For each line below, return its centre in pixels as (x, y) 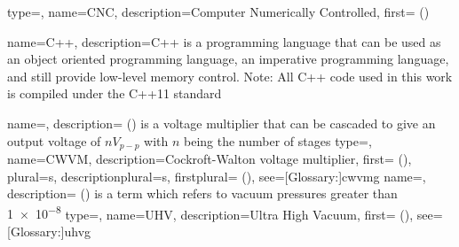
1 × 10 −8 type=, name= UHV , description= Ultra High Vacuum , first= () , (210, 212)
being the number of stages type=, (278, 140)
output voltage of (54, 140)
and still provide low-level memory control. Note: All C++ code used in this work (230, 76)
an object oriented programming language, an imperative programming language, (228, 59)
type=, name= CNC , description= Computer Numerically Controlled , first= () (218, 12)
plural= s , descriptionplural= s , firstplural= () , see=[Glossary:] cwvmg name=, (217, 176)
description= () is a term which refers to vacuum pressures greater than (202, 193)
